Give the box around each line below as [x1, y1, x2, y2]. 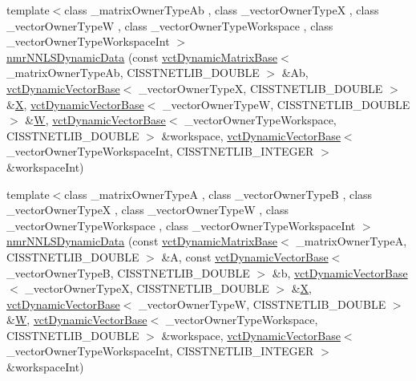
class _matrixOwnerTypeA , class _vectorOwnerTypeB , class [64, 185, 373, 202]
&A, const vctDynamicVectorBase [161, 248, 329, 265]
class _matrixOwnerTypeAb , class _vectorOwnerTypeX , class [64, 2, 379, 18]
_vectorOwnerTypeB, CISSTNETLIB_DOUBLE [6, 264, 250, 281]
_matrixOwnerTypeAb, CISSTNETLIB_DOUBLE [6, 64, 260, 81]
